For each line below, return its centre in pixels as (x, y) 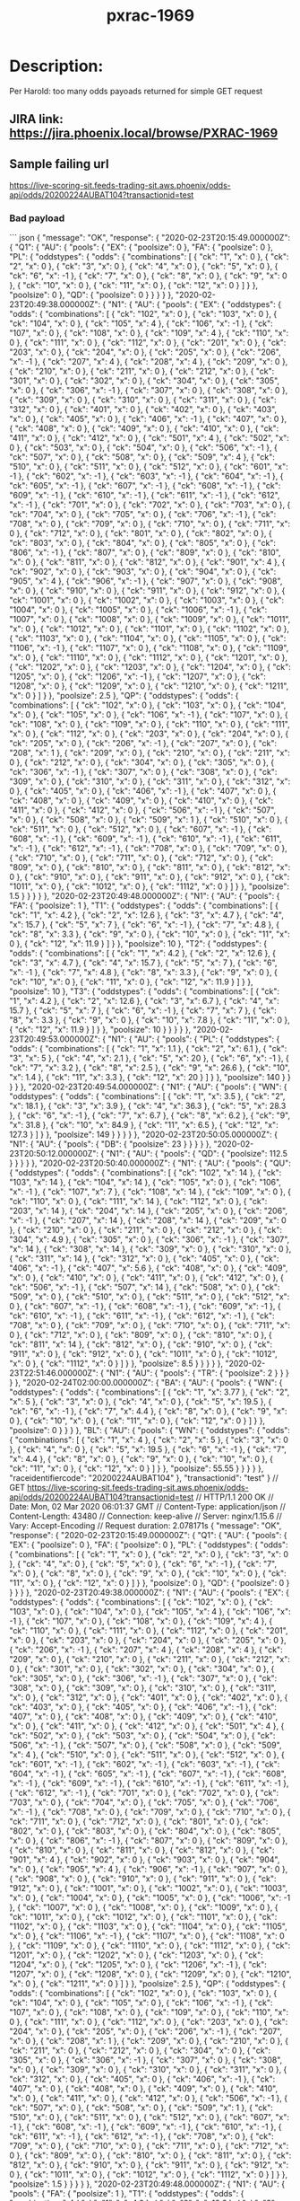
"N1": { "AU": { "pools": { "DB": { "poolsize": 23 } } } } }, (111, 1144)
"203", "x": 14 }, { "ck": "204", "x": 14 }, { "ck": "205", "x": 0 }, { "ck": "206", (149, 1211)
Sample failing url (59, 164)
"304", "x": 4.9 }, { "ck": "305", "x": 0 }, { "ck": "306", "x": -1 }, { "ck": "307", (150, 1239)
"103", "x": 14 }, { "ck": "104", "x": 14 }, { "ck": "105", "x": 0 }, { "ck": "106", (146, 1183)
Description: (56, 66)
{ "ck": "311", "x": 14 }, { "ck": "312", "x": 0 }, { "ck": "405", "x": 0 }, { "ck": (144, 1259)
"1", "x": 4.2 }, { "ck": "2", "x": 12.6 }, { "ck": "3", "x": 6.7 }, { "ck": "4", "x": (144, 1001)
